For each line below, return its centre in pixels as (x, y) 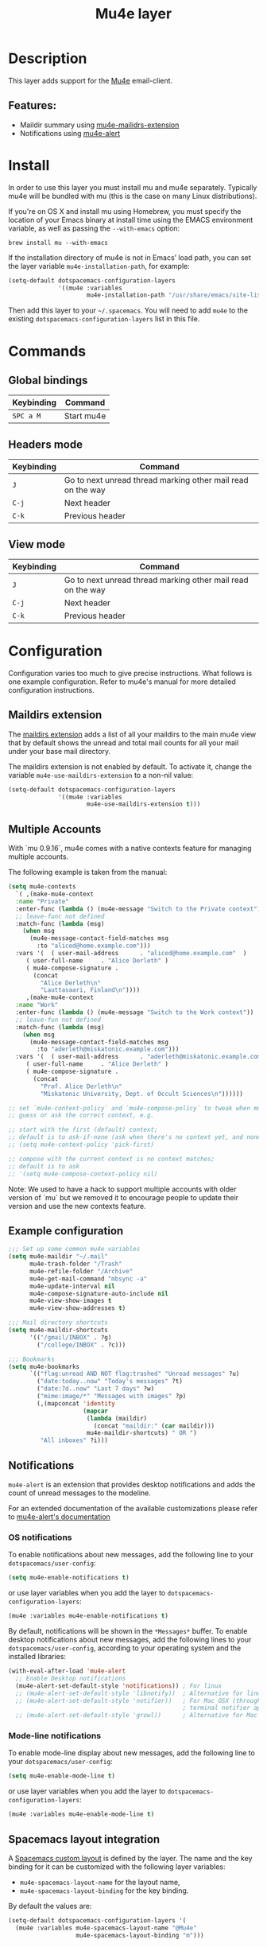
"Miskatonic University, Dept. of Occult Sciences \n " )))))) (142, 1094)
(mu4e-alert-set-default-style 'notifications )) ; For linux (119, 1686)
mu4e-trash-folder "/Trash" (76, 1264)
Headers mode (46, 444)
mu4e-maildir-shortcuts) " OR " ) (141, 1433)
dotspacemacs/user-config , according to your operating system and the (125, 1648)
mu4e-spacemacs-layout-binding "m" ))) (140, 1935)
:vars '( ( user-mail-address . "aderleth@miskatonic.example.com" (140, 1057)
